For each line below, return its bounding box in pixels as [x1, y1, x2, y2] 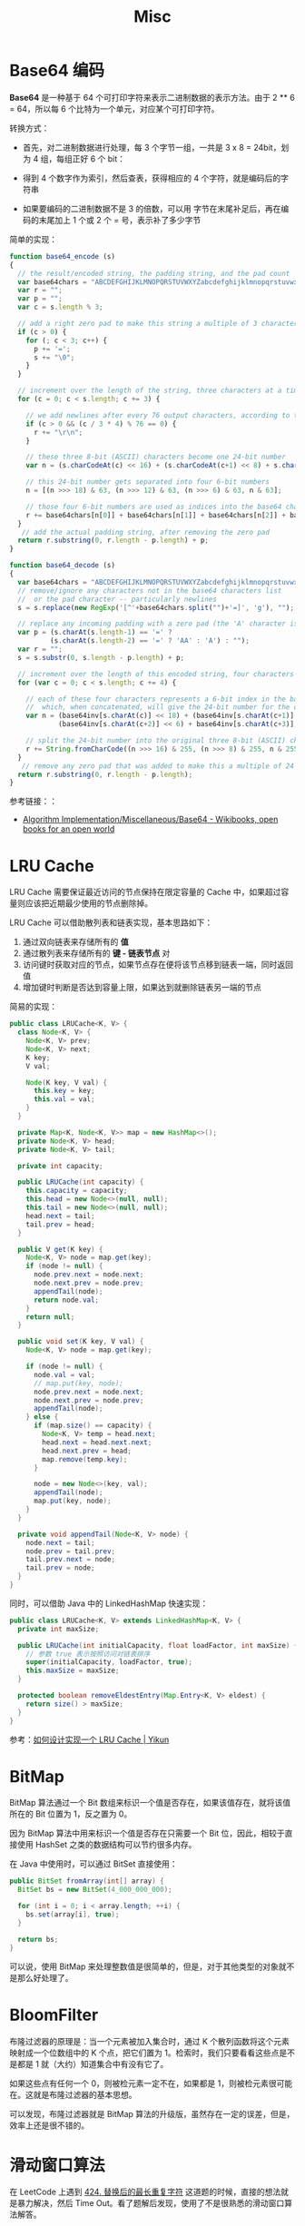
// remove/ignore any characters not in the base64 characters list [17, 586, 282, 596]
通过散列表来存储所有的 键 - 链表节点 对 [22, 948, 171, 959]
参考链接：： [9, 796, 57, 807]
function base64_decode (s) [9, 561, 116, 570]
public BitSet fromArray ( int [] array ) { [9, 1876, 165, 1886]
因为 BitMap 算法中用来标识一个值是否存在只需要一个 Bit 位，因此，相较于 [9, 1827, 286, 1839]
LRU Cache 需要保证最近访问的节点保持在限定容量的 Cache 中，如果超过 [9, 887, 281, 898]
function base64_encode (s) [9, 251, 116, 261]
